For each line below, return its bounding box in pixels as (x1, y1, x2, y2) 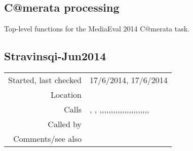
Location (50, 89, 82, 100)
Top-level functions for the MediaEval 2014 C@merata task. (4, 23, 189, 34)
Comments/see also (13, 133, 82, 144)
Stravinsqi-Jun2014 (4, 48, 106, 64)
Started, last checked (8, 74, 82, 86)
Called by (48, 118, 82, 130)
